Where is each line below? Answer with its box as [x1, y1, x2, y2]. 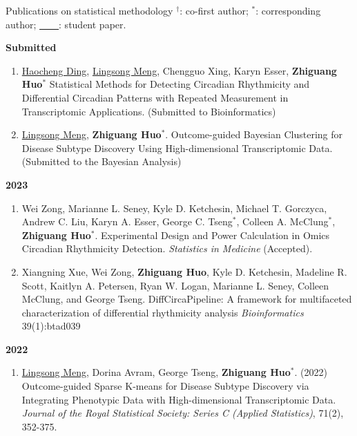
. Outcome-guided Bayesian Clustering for [165, 127, 343, 142]
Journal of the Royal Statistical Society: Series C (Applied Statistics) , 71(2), [21, 406, 344, 420]
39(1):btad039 [21, 319, 81, 333]
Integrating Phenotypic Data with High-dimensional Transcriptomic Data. [21, 392, 336, 406]
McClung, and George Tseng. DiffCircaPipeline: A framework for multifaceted [21, 292, 352, 306]
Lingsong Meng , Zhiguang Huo [21, 127, 162, 142]
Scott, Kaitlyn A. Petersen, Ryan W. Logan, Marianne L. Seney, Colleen [21, 278, 329, 292]
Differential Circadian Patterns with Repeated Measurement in [21, 90, 289, 104]
